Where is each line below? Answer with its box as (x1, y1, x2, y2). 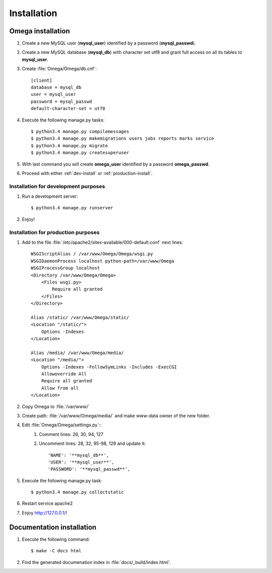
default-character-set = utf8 (31, 106, 106, 111)
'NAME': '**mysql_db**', (48, 452, 109, 458)
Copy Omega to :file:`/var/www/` (22, 404, 90, 410)
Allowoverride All (41, 371, 87, 377)
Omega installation (9, 27, 70, 35)
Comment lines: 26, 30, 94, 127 (39, 431, 103, 437)
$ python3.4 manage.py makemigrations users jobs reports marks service (31, 136, 214, 141)
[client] (31, 77, 52, 83)
